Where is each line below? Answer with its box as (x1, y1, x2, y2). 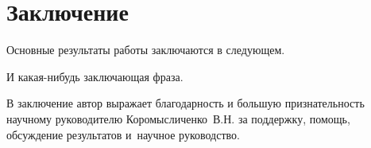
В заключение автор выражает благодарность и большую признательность (6, 95, 365, 111)
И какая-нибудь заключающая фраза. (6, 68, 184, 84)
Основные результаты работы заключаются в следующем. (6, 41, 285, 58)
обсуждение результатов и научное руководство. (6, 126, 240, 142)
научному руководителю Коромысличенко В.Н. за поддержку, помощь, (6, 110, 350, 127)
